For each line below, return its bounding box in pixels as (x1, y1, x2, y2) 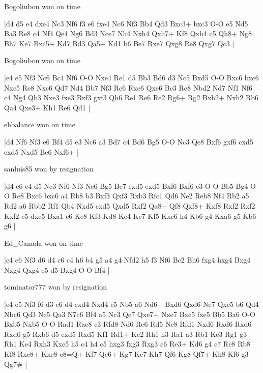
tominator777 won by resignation (4, 281, 107, 292)
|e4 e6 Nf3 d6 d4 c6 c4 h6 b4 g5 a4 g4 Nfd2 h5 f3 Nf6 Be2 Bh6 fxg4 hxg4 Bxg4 (4, 254, 251, 265)
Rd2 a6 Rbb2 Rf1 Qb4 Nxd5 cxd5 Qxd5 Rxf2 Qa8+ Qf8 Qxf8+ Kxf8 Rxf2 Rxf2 (4, 200, 255, 211)
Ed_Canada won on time (4, 237, 83, 248)
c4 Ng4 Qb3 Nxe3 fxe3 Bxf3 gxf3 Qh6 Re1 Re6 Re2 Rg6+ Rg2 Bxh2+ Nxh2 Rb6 (4, 92, 259, 103)
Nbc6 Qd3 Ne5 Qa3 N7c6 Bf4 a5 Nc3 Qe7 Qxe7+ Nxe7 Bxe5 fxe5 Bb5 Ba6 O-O (4, 308, 255, 319)
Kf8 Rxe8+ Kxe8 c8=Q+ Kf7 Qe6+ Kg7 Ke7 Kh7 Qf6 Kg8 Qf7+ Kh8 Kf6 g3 (4, 349, 249, 359)
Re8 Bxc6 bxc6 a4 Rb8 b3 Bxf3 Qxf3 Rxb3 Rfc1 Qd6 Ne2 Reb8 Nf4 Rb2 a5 (12, 190, 249, 201)
